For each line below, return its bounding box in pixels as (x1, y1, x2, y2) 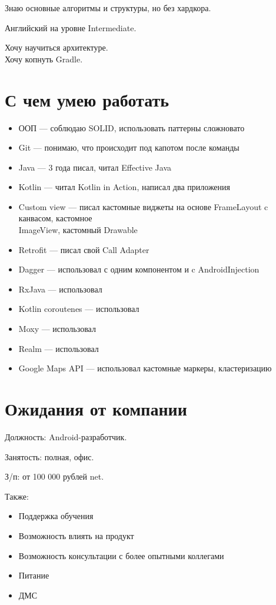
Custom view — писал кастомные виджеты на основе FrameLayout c (18, 200, 268, 212)
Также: (5, 490, 29, 502)
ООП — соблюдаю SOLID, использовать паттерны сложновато (18, 121, 245, 134)
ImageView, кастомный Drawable (18, 224, 138, 236)
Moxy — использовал (18, 323, 96, 335)
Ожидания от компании (5, 397, 187, 420)
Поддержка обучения (18, 510, 94, 522)
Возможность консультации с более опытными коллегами (18, 549, 224, 561)
